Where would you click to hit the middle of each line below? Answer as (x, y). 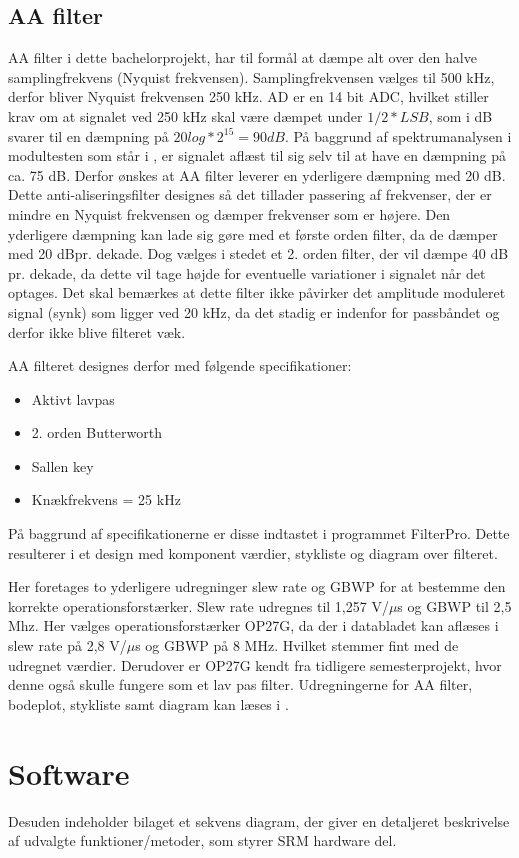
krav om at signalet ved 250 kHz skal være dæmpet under (185, 115)
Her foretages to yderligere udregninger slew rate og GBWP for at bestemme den (257, 586)
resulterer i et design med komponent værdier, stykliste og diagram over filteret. (253, 552)
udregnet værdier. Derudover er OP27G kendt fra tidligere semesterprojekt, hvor (255, 664)
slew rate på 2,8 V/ (67, 645)
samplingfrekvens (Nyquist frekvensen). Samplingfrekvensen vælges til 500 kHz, (251, 76)
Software (69, 772)
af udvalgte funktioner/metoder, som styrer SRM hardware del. (202, 840)
